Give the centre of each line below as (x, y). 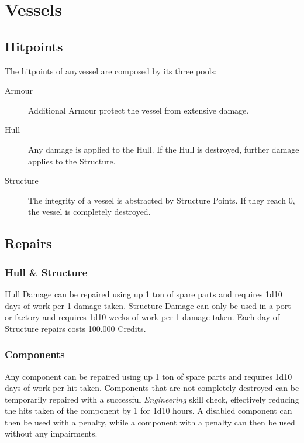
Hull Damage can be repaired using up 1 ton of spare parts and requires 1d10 (144, 293)
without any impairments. (51, 433)
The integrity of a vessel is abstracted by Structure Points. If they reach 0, (162, 200)
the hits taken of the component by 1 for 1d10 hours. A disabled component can (148, 411)
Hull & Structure (46, 272)
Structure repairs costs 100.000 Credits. (75, 328)
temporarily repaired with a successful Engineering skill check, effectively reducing (152, 399)
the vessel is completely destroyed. (89, 212)
